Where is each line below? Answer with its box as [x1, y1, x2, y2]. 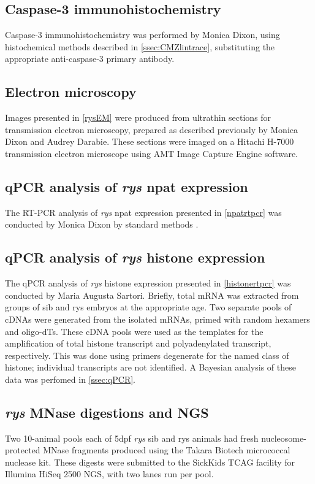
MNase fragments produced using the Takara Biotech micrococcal [43, 444, 290, 456]
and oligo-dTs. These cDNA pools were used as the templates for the [5, 325, 264, 337]
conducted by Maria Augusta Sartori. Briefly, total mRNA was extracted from [5, 288, 299, 301]
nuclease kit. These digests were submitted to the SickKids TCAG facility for [5, 455, 295, 468]
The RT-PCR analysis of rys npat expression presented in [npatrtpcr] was [5, 206, 282, 218]
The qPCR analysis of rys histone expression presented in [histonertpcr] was [5, 277, 291, 290]
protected [5, 444, 40, 456]
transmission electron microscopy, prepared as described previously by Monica [5, 123, 298, 136]
